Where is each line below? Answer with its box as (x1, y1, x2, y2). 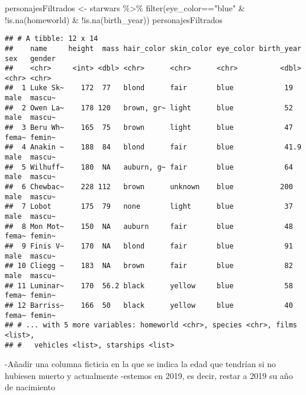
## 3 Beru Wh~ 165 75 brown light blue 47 (5, 123, 293, 132)
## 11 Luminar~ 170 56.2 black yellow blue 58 (5, 281, 293, 290)
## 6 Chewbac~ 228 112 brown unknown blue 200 (5, 183, 293, 192)
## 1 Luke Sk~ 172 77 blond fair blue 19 (5, 84, 293, 93)
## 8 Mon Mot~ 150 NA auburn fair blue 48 (5, 222, 293, 231)
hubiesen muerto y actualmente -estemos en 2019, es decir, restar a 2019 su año (5, 369, 293, 381)
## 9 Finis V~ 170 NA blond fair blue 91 (5, 241, 293, 250)
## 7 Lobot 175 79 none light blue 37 (5, 202, 293, 211)
